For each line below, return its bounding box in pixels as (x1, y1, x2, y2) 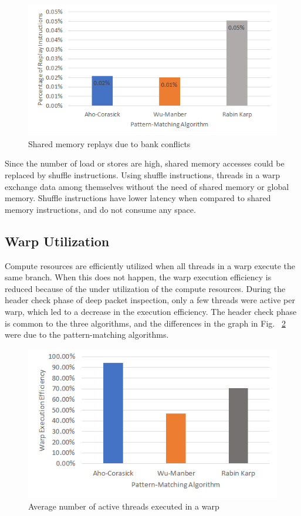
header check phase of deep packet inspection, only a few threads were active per (5, 294, 295, 306)
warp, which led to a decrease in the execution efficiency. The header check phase (5, 305, 297, 317)
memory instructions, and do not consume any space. (5, 203, 196, 215)
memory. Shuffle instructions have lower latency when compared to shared (5, 192, 271, 204)
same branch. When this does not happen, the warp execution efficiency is (5, 271, 272, 283)
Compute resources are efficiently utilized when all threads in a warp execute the (5, 259, 296, 271)
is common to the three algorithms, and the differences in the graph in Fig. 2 (5, 317, 286, 329)
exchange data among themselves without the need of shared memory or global (5, 180, 289, 192)
